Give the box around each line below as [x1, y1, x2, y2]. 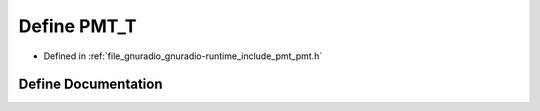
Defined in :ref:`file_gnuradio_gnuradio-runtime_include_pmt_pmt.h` [43, 50, 323, 62]
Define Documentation [18, 76, 163, 93]
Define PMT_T [18, 15, 137, 37]
